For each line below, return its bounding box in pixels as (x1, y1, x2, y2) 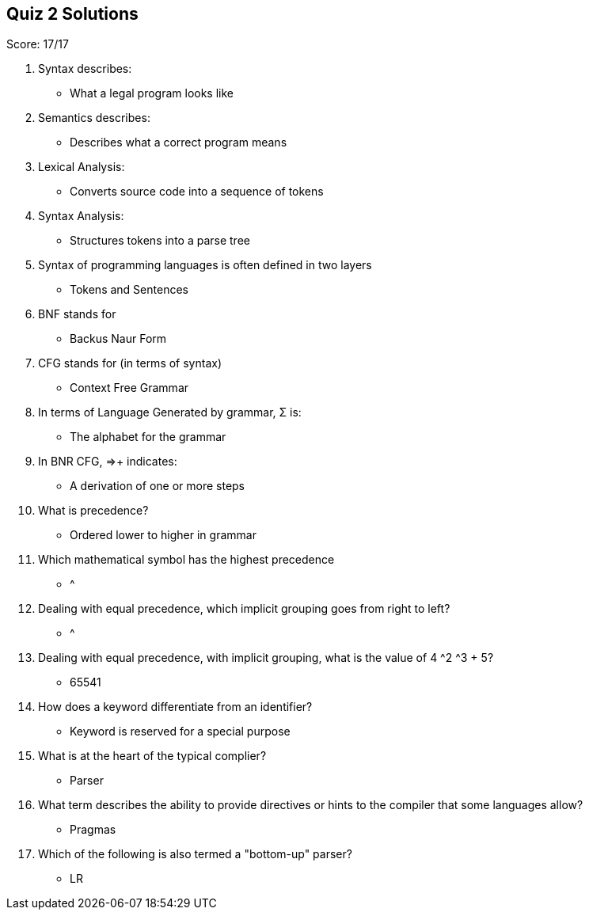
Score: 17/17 (6, 37, 69, 51)
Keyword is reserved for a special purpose (70, 724, 291, 739)
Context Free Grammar (70, 381, 189, 395)
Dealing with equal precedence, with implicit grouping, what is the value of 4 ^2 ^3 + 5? (38, 651, 494, 665)
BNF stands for (38, 307, 116, 321)
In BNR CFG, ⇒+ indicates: (38, 454, 177, 469)
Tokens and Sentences (70, 283, 188, 297)
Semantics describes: (38, 111, 150, 125)
